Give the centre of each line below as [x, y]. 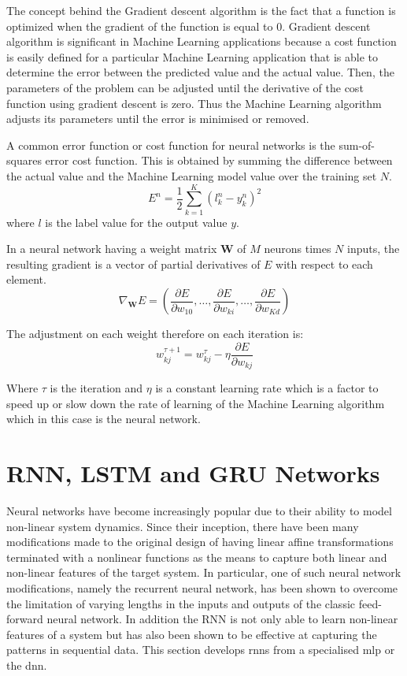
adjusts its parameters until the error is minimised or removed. [158, 119]
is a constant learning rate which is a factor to [267, 388]
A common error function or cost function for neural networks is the [171, 145]
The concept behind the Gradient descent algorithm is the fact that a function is [201, 10]
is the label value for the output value [136, 222]
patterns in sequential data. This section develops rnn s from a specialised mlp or [201, 650]
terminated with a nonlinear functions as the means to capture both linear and [197, 557]
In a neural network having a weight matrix [112, 249]
